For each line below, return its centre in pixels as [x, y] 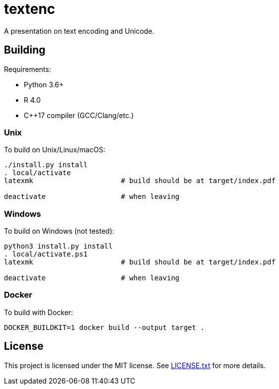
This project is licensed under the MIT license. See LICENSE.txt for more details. [135, 365]
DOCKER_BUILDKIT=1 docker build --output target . [104, 327]
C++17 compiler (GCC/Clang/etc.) [79, 115]
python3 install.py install [58, 246]
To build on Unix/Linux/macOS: [55, 150]
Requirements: [28, 69]
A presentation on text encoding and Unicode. [79, 31]
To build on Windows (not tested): [59, 231]
